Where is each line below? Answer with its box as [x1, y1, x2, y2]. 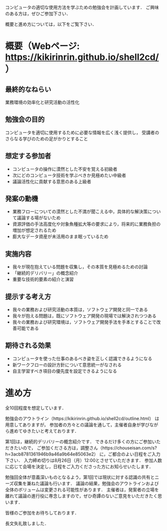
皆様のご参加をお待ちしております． [5, 510, 79, 516]
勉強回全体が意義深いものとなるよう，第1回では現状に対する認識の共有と [5, 474, 155, 480]
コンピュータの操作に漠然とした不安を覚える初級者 [12, 166, 118, 172]
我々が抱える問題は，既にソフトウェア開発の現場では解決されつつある [12, 313, 157, 319]
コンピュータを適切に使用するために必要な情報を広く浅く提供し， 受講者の [5, 129, 160, 135]
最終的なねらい [5, 85, 51, 93]
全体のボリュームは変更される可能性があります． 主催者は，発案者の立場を [5, 487, 159, 493]
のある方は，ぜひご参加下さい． [5, 10, 71, 16]
